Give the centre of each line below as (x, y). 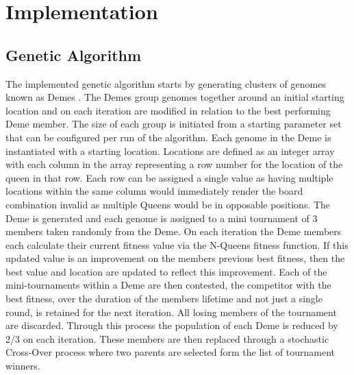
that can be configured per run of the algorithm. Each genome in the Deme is (168, 137)
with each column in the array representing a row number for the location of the (174, 164)
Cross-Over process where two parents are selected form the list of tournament (170, 352)
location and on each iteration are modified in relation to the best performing (168, 110)
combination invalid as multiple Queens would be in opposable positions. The (168, 204)
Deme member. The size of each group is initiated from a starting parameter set (174, 124)
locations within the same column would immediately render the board (154, 191)
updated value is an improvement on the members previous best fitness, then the (175, 258)
